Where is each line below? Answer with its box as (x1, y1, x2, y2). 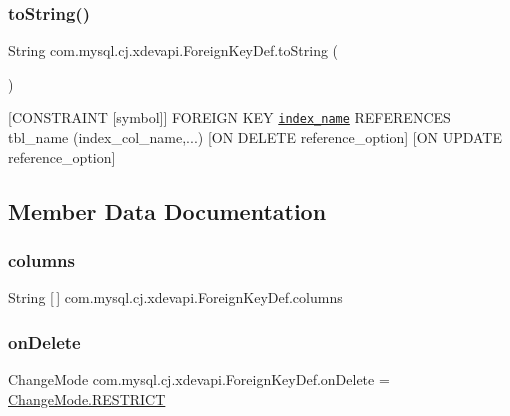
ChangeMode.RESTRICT (8, 388, 166, 409)
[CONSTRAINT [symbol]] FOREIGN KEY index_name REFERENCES (8, 107, 451, 128)
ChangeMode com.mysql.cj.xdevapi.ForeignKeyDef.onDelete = (8, 369, 390, 390)
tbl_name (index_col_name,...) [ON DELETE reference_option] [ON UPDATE (8, 127, 503, 148)
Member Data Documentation (8, 195, 327, 226)
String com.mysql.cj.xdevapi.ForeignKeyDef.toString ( (8, 40, 339, 61)
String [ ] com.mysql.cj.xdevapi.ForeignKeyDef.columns (8, 287, 343, 308)
